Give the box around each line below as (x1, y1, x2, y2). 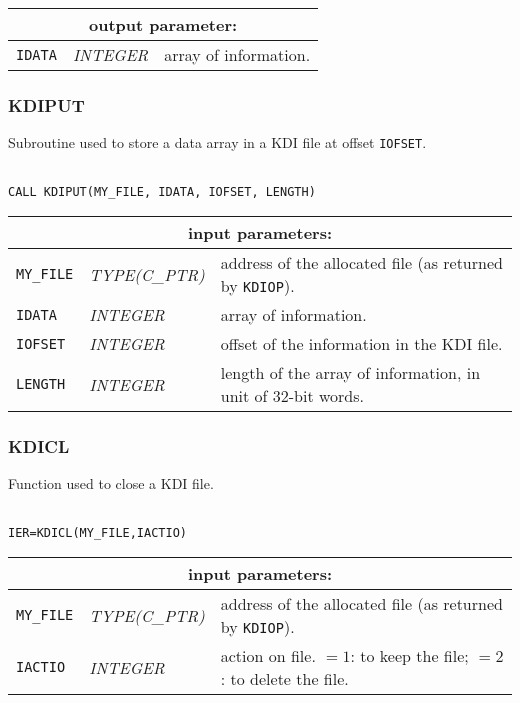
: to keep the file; (350, 644, 469, 668)
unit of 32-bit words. (220, 384, 365, 408)
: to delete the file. (220, 667, 349, 691)
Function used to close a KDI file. (8, 473, 214, 494)
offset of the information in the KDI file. (220, 332, 503, 356)
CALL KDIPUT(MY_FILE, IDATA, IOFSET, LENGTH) (8, 184, 316, 199)
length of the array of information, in (220, 361, 481, 385)
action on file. (220, 644, 316, 668)
